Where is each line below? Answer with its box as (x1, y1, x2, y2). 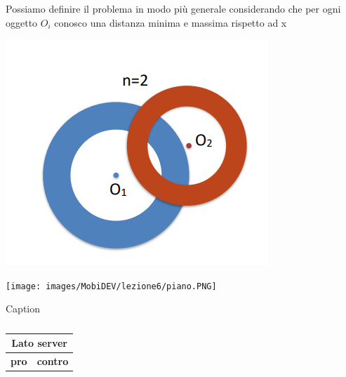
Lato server (11, 336, 67, 350)
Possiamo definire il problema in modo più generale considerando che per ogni (6, 1, 341, 15)
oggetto (6, 15, 38, 29)
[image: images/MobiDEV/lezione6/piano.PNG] (6, 281, 217, 291)
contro (36, 353, 69, 368)
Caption (6, 301, 41, 316)
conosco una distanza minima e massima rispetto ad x (54, 15, 287, 29)
